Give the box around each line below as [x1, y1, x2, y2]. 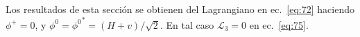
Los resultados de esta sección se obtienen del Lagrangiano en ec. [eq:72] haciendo [6, 2, 354, 16]
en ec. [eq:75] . [249, 17, 309, 32]
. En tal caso [160, 17, 214, 32]
